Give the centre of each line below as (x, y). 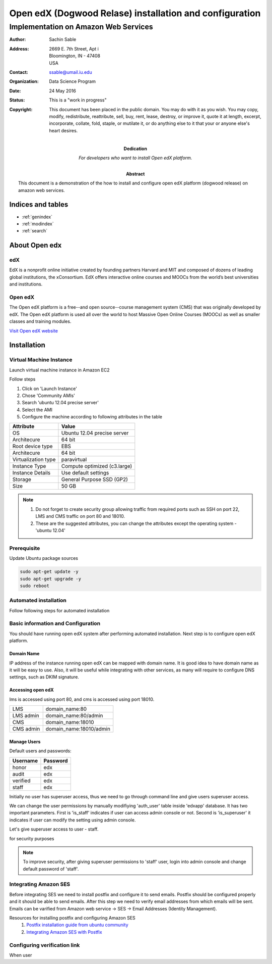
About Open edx (36, 245)
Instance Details (31, 473)
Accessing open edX (31, 690)
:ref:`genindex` (37, 217)
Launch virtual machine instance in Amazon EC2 (60, 370)
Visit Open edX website (33, 330)
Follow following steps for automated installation (59, 610)
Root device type (32, 446)
